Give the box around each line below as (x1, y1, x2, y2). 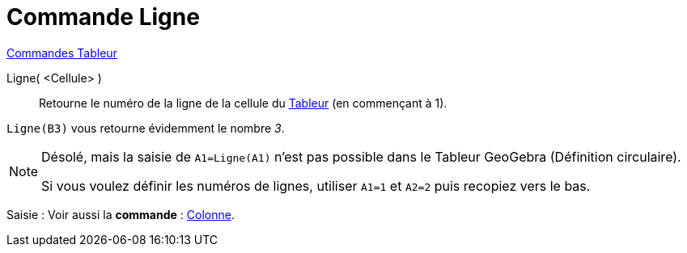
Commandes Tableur (6, 45, 117, 60)
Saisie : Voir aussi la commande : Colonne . (6, 207, 235, 221)
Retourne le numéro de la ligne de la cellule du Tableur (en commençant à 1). (39, 95, 447, 110)
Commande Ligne (6, 3, 200, 31)
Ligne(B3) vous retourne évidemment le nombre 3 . (6, 120, 285, 135)
